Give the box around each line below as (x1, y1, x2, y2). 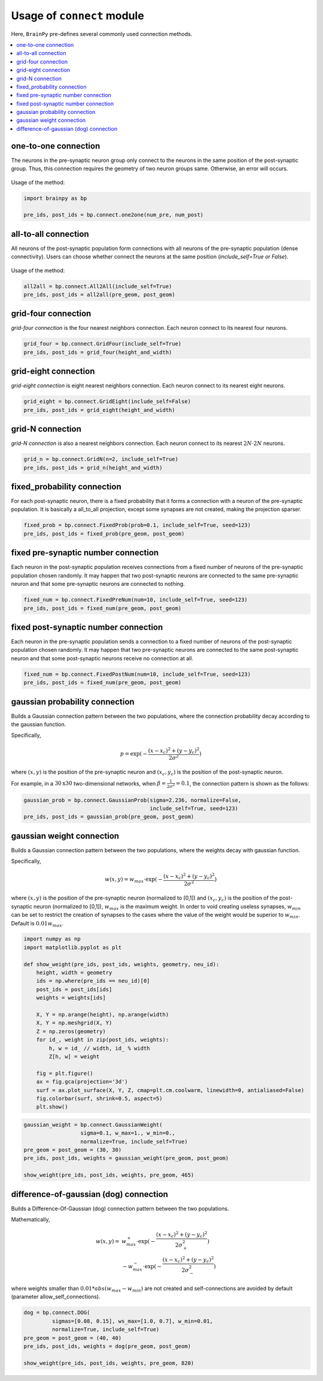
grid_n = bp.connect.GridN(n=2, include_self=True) (23, 456, 179, 463)
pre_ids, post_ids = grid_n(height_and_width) (23, 464, 163, 471)
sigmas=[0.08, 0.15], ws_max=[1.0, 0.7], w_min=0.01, (51, 1317, 214, 1325)
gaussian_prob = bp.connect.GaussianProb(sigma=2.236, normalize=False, (23, 796, 242, 804)
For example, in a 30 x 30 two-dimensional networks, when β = (11, 780, 166, 787)
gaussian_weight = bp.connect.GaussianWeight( (23, 1121, 163, 1128)
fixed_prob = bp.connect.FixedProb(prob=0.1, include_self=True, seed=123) (23, 522, 251, 529)
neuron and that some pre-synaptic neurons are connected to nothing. (11, 580, 185, 588)
